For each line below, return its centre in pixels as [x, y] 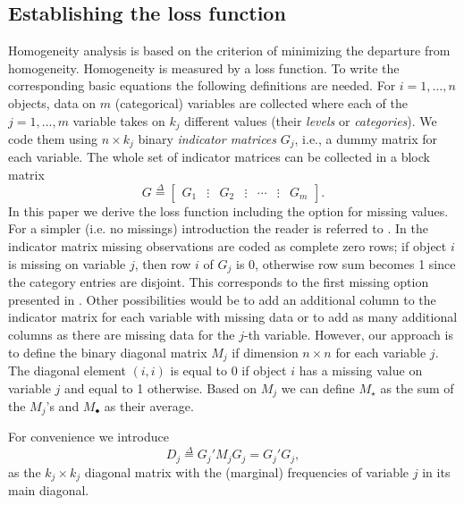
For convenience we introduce [89, 437]
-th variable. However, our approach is [349, 334]
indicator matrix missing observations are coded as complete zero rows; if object [228, 246]
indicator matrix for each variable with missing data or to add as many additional [233, 317]
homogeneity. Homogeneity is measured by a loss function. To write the [204, 67]
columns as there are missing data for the [122, 334]
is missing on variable [67, 263]
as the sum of [417, 387]
